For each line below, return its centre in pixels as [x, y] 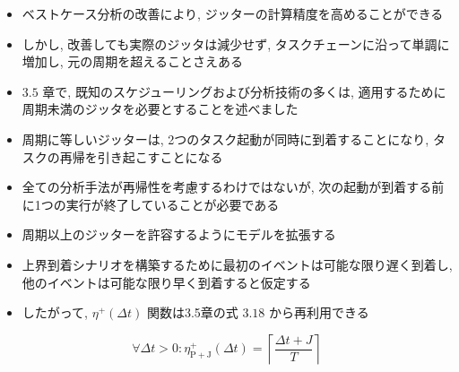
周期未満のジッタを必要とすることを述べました [160, 109]
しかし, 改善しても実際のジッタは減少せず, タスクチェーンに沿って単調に [236, 43]
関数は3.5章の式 [192, 312]
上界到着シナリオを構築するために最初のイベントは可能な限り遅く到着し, [237, 264]
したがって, [55, 312]
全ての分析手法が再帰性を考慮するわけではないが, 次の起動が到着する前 [233, 187]
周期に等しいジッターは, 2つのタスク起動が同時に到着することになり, [225, 138]
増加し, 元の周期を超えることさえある [132, 61]
